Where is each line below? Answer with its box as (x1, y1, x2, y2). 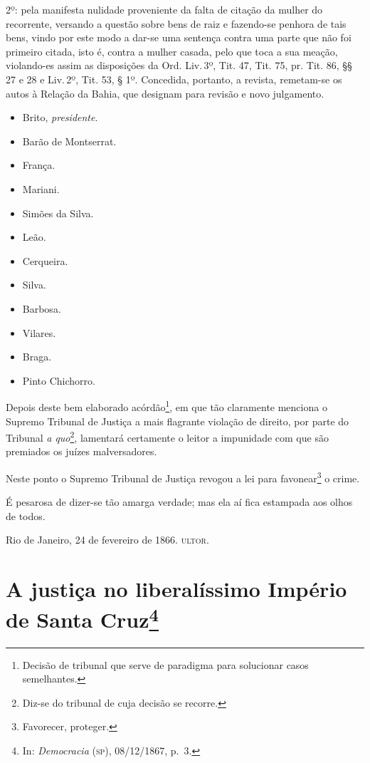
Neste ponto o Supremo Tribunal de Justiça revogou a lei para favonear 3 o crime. (6, 468, 360, 485)
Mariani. (22, 181, 60, 196)
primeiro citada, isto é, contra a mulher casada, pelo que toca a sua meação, (6, 43, 338, 58)
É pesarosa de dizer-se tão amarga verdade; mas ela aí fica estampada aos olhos (6, 494, 353, 509)
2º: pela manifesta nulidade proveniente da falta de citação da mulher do (6, 2, 323, 16)
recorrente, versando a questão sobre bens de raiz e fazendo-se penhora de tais (6, 16, 347, 31)
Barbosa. (22, 301, 61, 316)
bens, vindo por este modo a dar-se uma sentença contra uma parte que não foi (6, 30, 351, 45)
